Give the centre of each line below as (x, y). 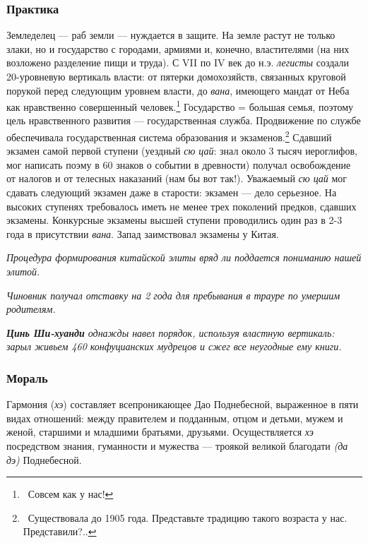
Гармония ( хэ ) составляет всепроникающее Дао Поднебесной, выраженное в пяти (183, 404)
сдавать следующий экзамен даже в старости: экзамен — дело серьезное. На (172, 192)
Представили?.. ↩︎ (60, 531)
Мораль (27, 377)
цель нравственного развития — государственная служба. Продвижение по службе (184, 120)
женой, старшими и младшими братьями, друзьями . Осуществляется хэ (160, 432)
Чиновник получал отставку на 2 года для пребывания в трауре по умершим (173, 295)
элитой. (23, 271)
